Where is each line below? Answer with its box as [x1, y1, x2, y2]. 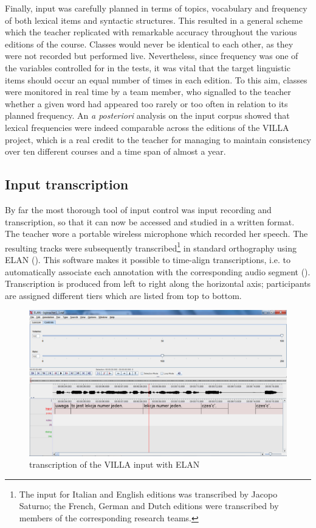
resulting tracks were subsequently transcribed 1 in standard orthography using [5, 239, 297, 254]
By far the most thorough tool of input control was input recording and [5, 203, 272, 216]
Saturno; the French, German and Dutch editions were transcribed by [19, 499, 279, 512]
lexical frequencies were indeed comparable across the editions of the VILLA [5, 121, 289, 133]
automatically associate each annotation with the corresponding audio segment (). [5, 265, 311, 278]
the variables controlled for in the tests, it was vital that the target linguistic [5, 61, 290, 74]
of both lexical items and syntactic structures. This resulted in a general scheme [5, 13, 303, 26]
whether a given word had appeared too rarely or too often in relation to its [5, 97, 288, 110]
